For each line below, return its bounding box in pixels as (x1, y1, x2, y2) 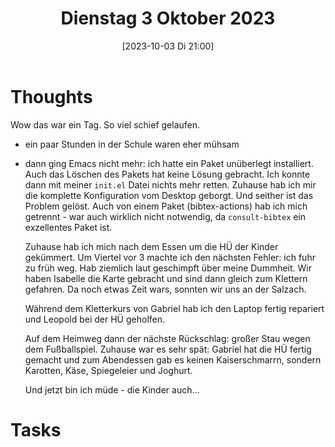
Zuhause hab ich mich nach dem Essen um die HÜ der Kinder (24, 240, 279, 252)
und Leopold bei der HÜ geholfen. (24, 313, 166, 325)
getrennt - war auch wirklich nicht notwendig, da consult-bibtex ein (24, 210, 307, 222)
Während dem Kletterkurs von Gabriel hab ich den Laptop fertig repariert (24, 302, 325, 314)
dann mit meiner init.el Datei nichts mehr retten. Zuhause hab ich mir (24, 178, 317, 191)
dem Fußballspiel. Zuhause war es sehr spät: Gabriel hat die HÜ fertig (24, 343, 312, 355)
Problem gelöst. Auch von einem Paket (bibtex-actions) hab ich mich (24, 200, 308, 212)
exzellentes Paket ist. (24, 221, 113, 233)
